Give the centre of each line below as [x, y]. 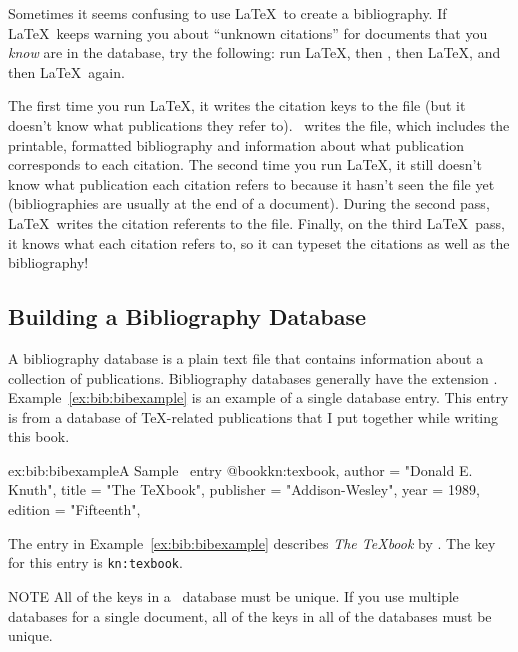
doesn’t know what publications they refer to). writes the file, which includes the [259, 124]
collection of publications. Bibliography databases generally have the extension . [253, 377]
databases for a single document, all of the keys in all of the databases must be [250, 615]
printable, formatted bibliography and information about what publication [236, 144]
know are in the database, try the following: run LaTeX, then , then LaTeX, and [254, 52]
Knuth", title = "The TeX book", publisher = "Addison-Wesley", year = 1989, [244, 489]
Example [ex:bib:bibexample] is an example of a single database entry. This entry [258, 397]
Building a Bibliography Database [187, 316]
